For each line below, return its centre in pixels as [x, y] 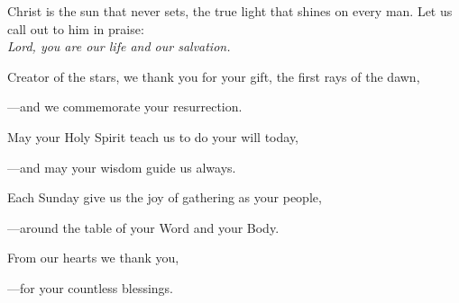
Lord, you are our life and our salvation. [119, 46]
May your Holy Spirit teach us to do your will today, [153, 136]
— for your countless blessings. [91, 287]
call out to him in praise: [76, 28]
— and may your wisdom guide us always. [122, 167]
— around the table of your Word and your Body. [143, 227]
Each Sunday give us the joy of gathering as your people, [165, 197]
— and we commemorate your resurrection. [125, 107]
